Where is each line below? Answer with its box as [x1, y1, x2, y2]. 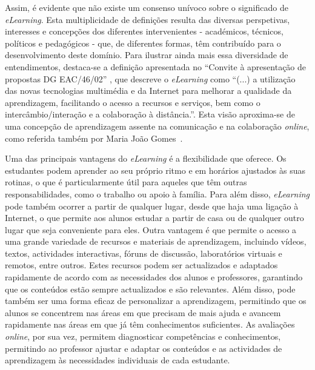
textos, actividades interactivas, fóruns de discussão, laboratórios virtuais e [5, 246, 282, 259]
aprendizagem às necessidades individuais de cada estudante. [5, 354, 230, 366]
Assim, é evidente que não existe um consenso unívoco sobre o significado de [5, 1, 288, 13]
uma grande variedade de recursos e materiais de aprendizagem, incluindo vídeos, [5, 235, 307, 248]
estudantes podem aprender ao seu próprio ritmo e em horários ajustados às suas [5, 164, 306, 176]
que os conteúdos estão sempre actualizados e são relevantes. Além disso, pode [5, 282, 296, 295]
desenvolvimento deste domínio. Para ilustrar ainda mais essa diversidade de [5, 48, 288, 61]
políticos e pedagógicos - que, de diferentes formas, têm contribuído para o [5, 36, 281, 49]
